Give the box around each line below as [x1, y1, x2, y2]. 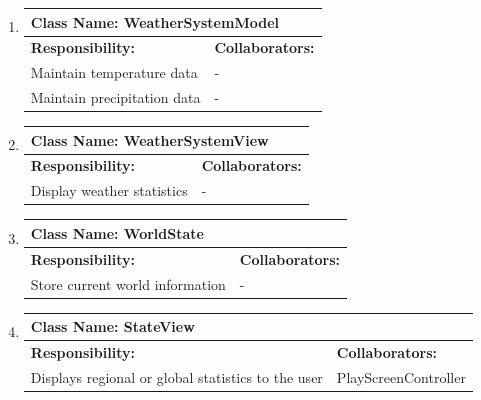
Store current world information [30, 273, 226, 294]
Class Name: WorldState [30, 222, 204, 243]
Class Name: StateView [30, 316, 195, 337]
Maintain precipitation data [30, 87, 201, 108]
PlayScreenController [336, 366, 466, 387]
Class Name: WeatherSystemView [30, 129, 269, 150]
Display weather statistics [30, 180, 188, 201]
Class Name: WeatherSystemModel [30, 11, 279, 32]
